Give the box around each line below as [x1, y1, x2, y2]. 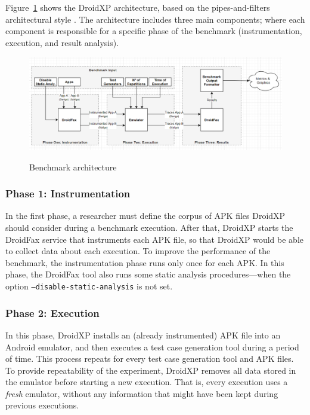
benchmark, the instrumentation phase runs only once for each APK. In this [5, 256, 284, 268]
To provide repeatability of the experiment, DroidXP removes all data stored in [5, 364, 296, 376]
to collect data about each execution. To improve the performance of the [5, 245, 271, 257]
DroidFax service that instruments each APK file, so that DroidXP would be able [5, 233, 304, 245]
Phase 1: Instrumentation [5, 186, 131, 201]
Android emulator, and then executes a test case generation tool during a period [5, 340, 299, 353]
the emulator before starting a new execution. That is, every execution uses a [5, 376, 288, 388]
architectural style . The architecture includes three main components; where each [5, 13, 305, 25]
